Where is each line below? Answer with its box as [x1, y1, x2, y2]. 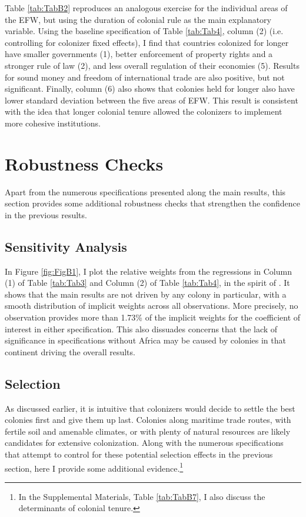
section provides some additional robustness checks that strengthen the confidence [5, 197, 300, 209]
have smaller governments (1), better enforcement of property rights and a [5, 48, 273, 60]
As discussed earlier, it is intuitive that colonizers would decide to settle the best [5, 402, 295, 414]
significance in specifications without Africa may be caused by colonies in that [5, 334, 286, 346]
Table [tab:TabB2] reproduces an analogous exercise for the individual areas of [5, 2, 288, 14]
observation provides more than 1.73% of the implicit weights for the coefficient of [5, 311, 301, 323]
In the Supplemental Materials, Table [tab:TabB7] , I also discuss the [18, 490, 265, 502]
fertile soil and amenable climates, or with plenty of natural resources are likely [5, 425, 291, 437]
